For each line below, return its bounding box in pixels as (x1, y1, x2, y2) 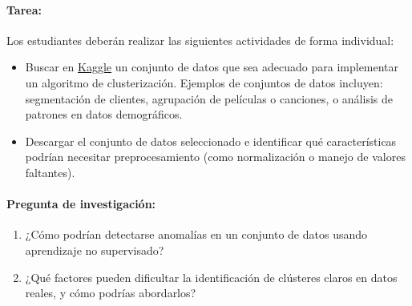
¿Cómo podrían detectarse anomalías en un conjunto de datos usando (25, 226, 368, 243)
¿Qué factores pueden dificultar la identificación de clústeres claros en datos (25, 268, 398, 285)
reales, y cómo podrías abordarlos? (25, 284, 196, 301)
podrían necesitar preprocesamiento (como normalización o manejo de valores (25, 148, 406, 165)
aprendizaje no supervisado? (25, 241, 164, 258)
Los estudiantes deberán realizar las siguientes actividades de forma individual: (6, 31, 394, 48)
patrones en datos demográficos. (25, 106, 183, 123)
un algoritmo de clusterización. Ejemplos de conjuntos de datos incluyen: (25, 74, 383, 91)
